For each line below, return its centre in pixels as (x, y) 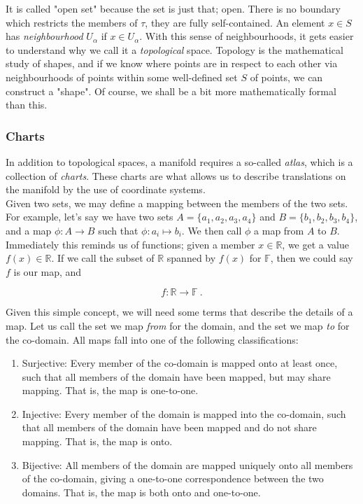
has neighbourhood (44, 36)
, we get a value (315, 244)
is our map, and (48, 271)
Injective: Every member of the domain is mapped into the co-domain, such (184, 413)
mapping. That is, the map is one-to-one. (110, 390)
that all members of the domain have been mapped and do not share (169, 427)
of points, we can (286, 77)
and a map (29, 230)
